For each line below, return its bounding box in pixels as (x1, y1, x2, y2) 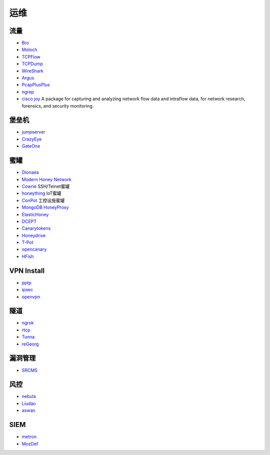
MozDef (21, 440, 38, 446)
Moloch (21, 47, 37, 53)
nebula (21, 393, 36, 399)
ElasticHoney (21, 211, 49, 217)
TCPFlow (21, 54, 41, 60)
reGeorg (21, 341, 39, 347)
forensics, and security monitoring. (21, 103, 94, 109)
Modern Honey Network (21, 176, 72, 182)
